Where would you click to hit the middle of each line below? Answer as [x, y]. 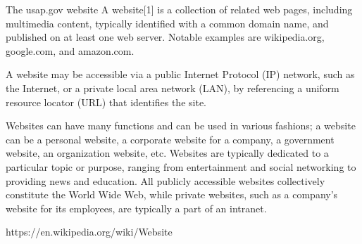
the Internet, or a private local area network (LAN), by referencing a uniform [173, 88]
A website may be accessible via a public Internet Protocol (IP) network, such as [180, 74]
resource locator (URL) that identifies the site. [106, 102]
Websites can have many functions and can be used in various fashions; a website [181, 126]
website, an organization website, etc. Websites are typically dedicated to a [167, 153]
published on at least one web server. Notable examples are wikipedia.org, [165, 37]
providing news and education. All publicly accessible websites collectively [166, 180]
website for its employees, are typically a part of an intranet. [136, 208]
